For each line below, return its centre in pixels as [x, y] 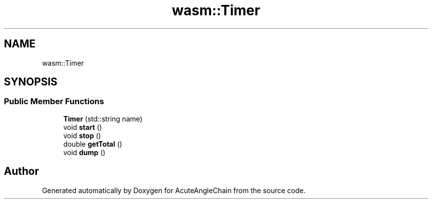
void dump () [84, 152]
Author [21, 171]
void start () [83, 127]
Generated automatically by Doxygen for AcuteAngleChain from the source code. [174, 190]
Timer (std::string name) [103, 119]
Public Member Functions [54, 101]
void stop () [82, 135]
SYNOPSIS [31, 82]
